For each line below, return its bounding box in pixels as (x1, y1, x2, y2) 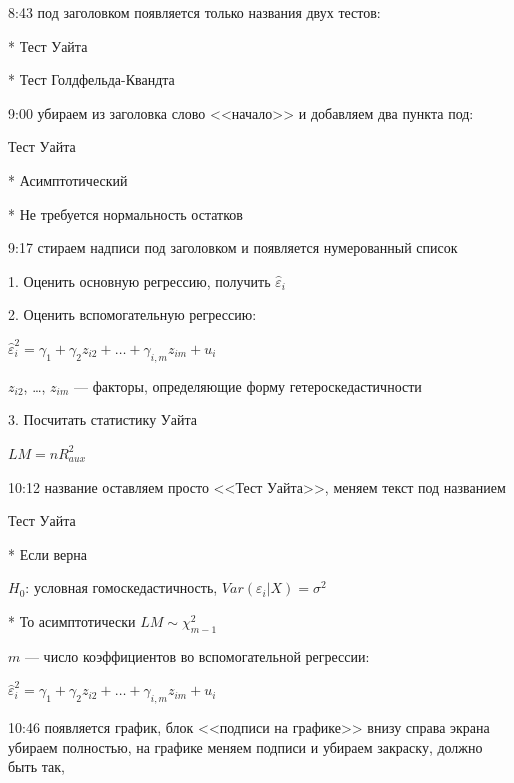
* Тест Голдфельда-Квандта (8, 69, 175, 90)
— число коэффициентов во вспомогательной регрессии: (24, 645, 370, 666)
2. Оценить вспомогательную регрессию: (8, 304, 257, 325)
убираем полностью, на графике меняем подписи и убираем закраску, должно (8, 736, 483, 757)
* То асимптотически (8, 610, 136, 631)
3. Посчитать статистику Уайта (8, 409, 197, 430)
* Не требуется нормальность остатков (8, 203, 243, 224)
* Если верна (8, 543, 88, 564)
